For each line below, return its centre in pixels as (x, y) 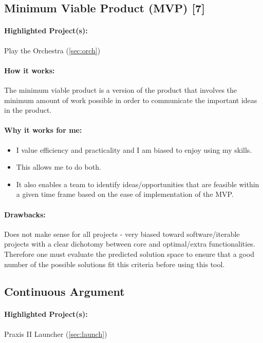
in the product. (28, 110)
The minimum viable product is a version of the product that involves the (121, 89)
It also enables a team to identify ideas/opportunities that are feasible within (138, 184)
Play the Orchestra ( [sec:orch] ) (52, 50)
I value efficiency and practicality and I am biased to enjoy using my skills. (134, 149)
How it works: (30, 70)
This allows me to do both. (59, 167)
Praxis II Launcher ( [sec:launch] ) (56, 334)
